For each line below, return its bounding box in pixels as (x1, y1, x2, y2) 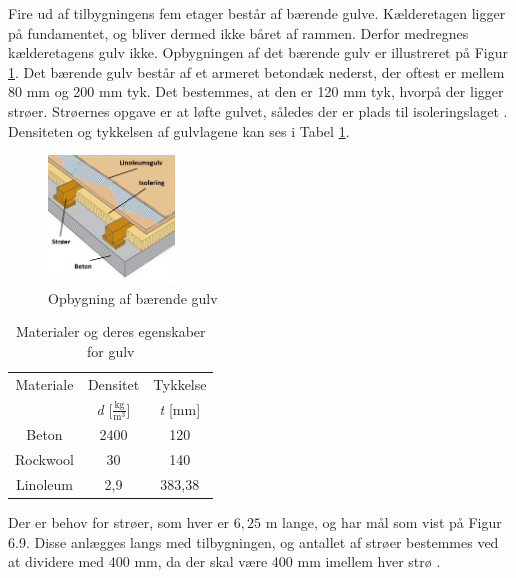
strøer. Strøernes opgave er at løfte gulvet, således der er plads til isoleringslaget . (8, 100, 508, 121)
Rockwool (15, 448, 74, 469)
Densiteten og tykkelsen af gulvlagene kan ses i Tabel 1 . (8, 120, 350, 141)
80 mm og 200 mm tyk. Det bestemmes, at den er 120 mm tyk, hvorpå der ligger (8, 81, 504, 102)
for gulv (86, 341, 135, 362)
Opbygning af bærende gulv (48, 287, 218, 308)
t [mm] (159, 399, 201, 419)
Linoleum (15, 473, 73, 494)
